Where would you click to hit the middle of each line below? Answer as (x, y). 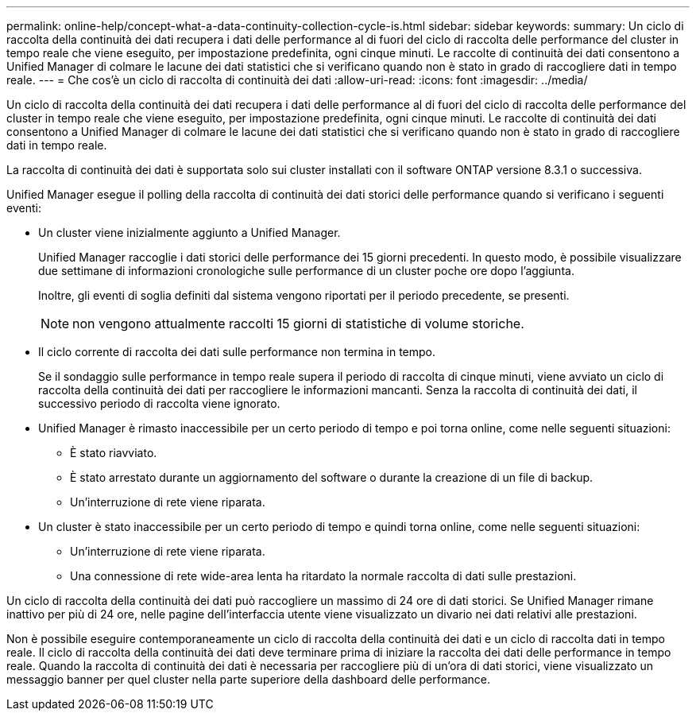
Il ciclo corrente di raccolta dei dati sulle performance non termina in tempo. (237, 352)
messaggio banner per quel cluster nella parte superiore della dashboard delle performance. (248, 679)
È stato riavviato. (114, 453)
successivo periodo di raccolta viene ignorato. (159, 403)
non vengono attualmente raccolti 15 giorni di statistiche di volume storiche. (298, 324)
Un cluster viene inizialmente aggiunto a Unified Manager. (189, 233)
